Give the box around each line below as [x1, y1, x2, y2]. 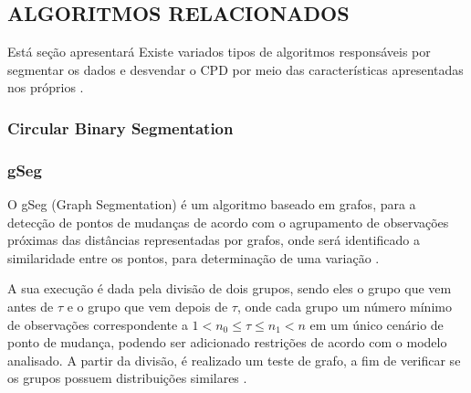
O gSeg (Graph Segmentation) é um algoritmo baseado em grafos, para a [7, 195, 416, 214]
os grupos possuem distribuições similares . [7, 368, 247, 388]
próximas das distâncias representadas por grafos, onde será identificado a [7, 230, 420, 250]
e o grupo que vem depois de [67, 297, 228, 316]
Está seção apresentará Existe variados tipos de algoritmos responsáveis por [7, 42, 431, 61]
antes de [7, 297, 54, 316]
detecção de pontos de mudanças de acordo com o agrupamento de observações [7, 212, 449, 231]
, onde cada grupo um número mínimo [236, 297, 452, 316]
